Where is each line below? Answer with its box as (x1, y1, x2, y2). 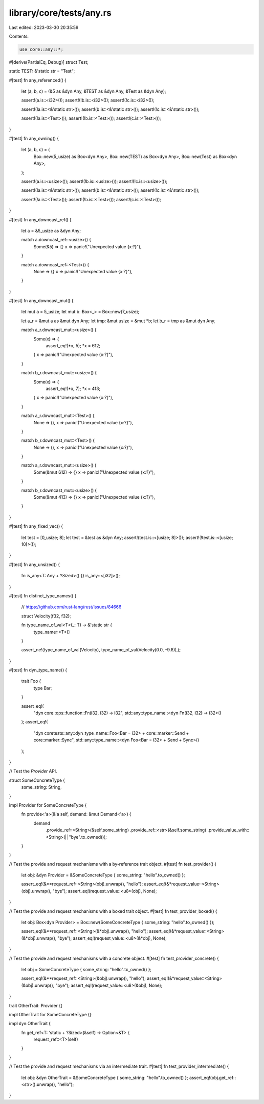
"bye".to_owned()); (69, 834, 107, 840)
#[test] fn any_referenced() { (9, 77, 66, 83)
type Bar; (33, 685, 52, 691)
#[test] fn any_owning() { (9, 135, 59, 142)
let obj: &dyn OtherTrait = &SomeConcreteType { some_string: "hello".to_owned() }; (21, 1075, 188, 1080)
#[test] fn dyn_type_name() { (9, 667, 67, 673)
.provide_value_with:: (207, 827, 249, 833)
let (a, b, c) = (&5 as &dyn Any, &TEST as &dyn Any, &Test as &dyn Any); (21, 88, 166, 94)
